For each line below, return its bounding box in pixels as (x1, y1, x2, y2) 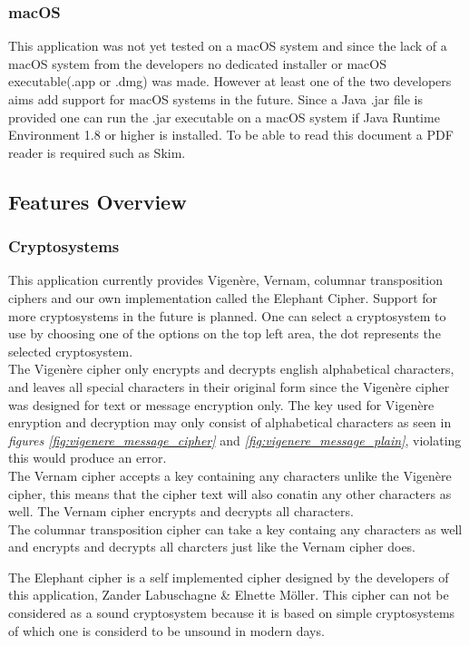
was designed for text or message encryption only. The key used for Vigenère (8, 395, 435, 414)
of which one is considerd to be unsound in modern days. (8, 621, 325, 640)
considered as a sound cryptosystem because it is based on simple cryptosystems (8, 603, 455, 622)
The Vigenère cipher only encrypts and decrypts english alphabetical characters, (8, 359, 454, 378)
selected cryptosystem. (8, 341, 133, 360)
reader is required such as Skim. (8, 142, 186, 161)
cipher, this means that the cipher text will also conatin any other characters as (8, 484, 452, 503)
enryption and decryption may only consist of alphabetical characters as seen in (8, 413, 452, 432)
